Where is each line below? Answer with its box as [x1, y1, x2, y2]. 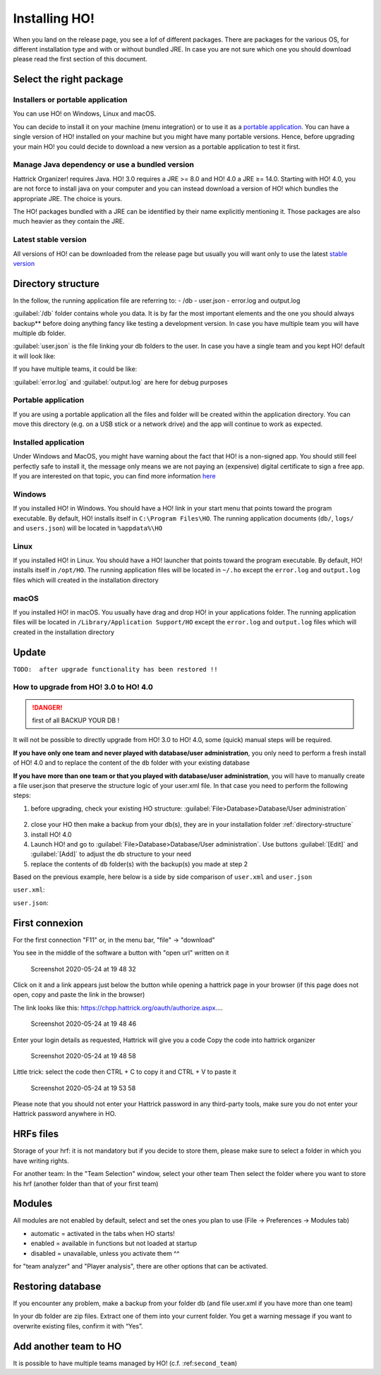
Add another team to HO [13, 1340, 122, 1352]
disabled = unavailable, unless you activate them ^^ [30, 1249, 180, 1257]
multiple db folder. [13, 329, 66, 337]
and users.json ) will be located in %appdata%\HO [13, 523, 162, 532]
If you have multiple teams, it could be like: [13, 365, 138, 373]
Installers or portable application [13, 95, 128, 105]
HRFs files [13, 1128, 59, 1140]
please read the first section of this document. [13, 55, 147, 63]
